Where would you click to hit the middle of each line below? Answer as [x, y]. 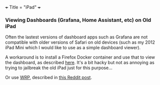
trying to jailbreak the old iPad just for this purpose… [59, 68]
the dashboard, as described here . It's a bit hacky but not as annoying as [80, 63]
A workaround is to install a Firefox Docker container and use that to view [80, 57]
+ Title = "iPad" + [23, 7]
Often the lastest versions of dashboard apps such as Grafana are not [77, 37]
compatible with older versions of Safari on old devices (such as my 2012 [80, 42]
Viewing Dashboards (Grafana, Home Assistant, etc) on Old [78, 20]
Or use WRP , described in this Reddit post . [49, 78]
